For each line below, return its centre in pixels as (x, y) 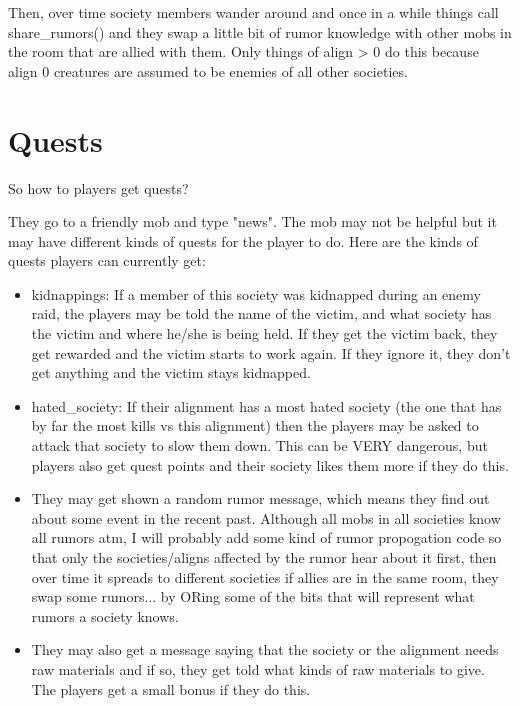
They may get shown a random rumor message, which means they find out (260, 498)
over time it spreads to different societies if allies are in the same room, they (265, 576)
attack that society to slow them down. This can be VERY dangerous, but (259, 445)
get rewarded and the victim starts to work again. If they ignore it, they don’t (271, 352)
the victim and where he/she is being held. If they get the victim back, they (264, 333)
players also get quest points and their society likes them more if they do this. (270, 464)
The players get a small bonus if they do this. (171, 688)
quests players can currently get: (107, 260)
